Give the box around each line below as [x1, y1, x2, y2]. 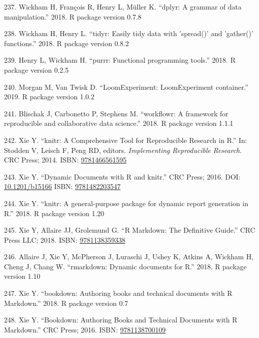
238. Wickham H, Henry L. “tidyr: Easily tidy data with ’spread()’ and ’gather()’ [4, 28, 253, 39]
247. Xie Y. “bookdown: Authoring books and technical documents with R [4, 288, 232, 298]
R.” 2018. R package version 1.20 [4, 208, 104, 218]
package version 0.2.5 [4, 64, 69, 75]
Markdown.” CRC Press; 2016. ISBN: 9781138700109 [4, 324, 166, 334]
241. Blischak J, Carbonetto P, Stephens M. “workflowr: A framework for [4, 108, 228, 118]
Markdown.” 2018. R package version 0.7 [4, 297, 128, 308]
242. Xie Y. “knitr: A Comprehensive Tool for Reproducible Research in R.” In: [4, 134, 247, 145]
